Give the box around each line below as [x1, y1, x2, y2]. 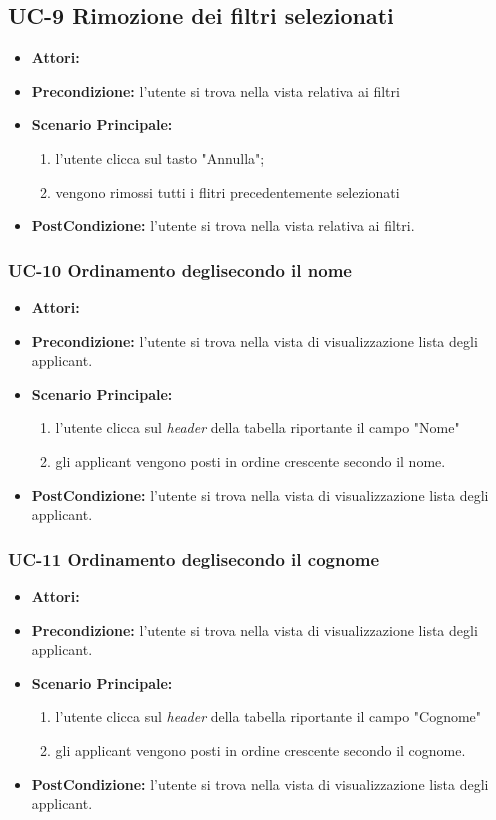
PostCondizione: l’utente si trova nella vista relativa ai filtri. [31, 215, 415, 236]
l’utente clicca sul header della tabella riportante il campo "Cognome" [55, 706, 482, 727]
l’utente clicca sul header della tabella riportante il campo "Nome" [55, 417, 460, 438]
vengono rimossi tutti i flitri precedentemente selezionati [55, 181, 400, 202]
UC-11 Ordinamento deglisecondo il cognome [8, 546, 380, 571]
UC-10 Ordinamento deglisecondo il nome [8, 257, 352, 282]
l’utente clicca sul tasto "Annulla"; [55, 147, 265, 168]
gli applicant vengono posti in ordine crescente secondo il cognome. [55, 739, 466, 760]
